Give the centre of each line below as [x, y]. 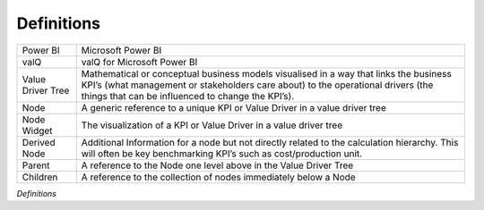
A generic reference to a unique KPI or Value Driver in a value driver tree [234, 107]
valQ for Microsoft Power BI [139, 62]
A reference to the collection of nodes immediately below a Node [218, 177]
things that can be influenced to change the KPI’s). [188, 96]
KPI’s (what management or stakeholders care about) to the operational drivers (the [257, 85]
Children [40, 177]
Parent [36, 165]
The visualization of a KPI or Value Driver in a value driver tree [212, 125]
